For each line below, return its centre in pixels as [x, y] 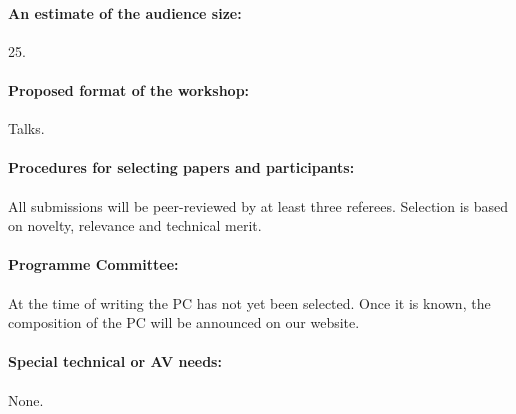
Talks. [26, 128]
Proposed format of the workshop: [129, 89]
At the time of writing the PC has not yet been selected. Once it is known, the [249, 302]
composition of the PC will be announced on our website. [184, 322]
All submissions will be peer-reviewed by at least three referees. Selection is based [258, 205]
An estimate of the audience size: [125, 12]
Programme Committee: [93, 264]
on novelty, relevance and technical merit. [135, 225]
